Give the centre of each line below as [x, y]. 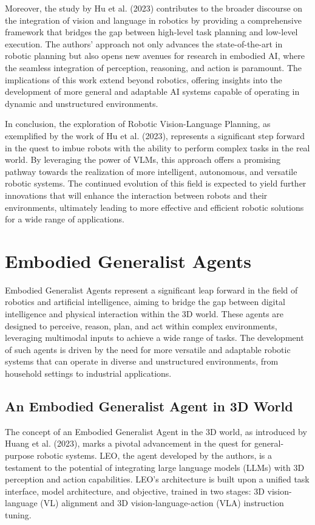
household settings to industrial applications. [88, 373]
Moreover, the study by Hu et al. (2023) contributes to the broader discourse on [154, 8]
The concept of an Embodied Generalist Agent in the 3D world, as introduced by [156, 431]
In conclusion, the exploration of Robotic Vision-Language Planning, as [138, 124]
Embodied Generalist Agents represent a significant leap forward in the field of [151, 290]
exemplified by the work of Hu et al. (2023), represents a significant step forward [155, 135]
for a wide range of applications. [65, 219]
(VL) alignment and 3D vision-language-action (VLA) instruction [162, 503]
